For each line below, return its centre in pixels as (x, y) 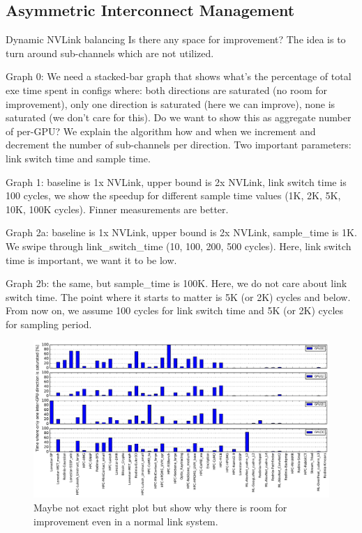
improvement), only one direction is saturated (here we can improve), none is (171, 103)
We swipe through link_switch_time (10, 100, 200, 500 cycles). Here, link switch (179, 246)
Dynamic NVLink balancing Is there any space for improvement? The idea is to (176, 39)
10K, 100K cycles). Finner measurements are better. (117, 209)
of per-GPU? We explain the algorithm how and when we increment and (161, 131)
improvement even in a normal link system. (126, 521)
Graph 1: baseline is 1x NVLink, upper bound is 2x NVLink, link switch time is (176, 181)
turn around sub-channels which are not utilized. (110, 53)
